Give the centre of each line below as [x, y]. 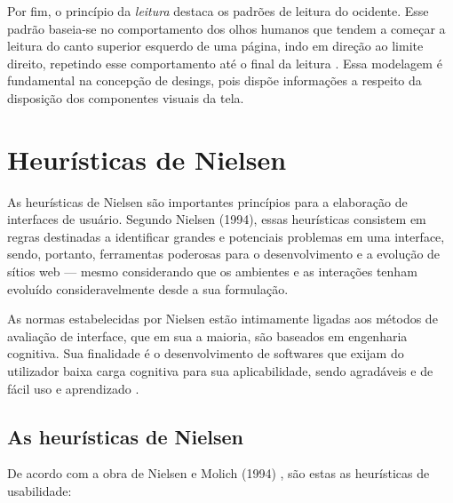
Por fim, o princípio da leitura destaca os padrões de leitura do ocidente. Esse [218, 11]
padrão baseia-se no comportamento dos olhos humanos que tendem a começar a [226, 28]
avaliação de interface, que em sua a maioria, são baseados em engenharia [207, 335]
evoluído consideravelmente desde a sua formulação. [148, 288]
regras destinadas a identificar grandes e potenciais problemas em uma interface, [226, 236]
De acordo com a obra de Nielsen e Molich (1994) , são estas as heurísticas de [219, 473]
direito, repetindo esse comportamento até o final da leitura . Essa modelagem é [225, 63]
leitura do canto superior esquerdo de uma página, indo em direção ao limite [215, 46]
